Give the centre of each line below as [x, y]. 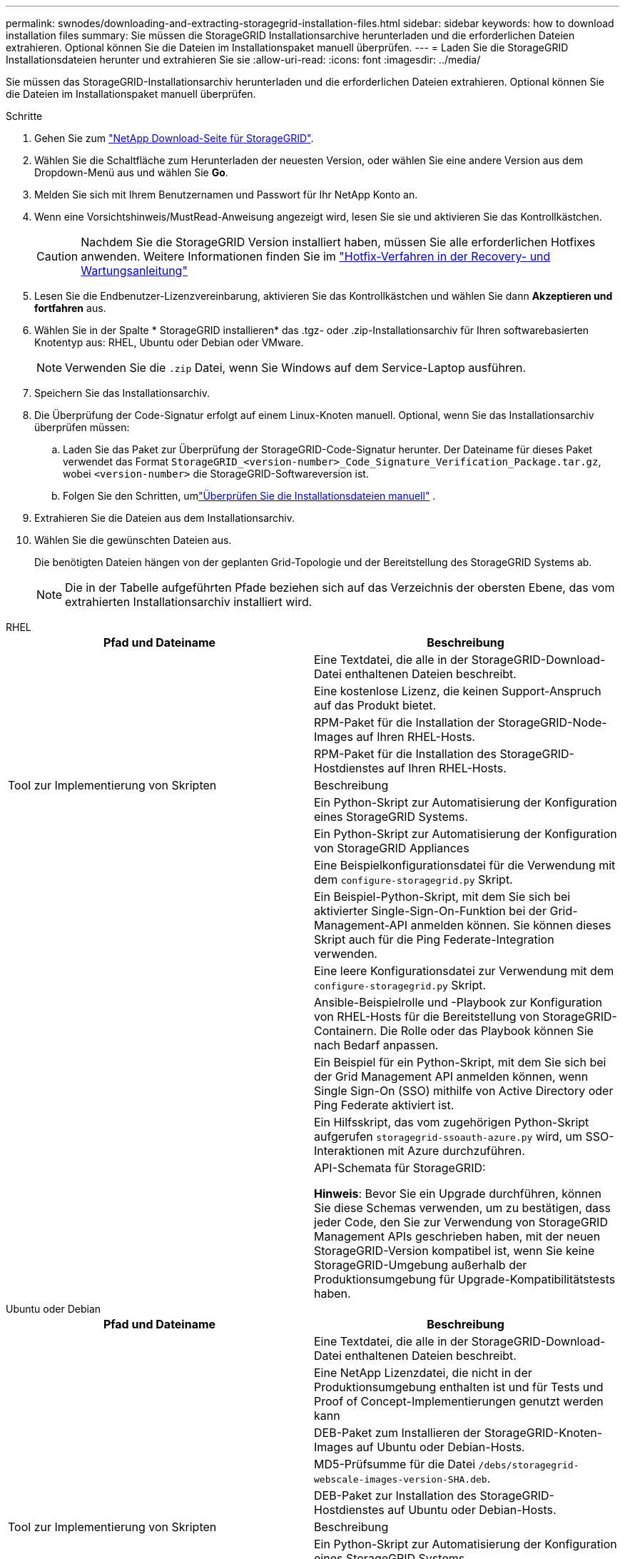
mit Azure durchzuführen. [456, 1151]
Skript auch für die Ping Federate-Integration [434, 939]
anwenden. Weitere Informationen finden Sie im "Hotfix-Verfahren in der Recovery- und [316, 256]
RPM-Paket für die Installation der [405, 722]
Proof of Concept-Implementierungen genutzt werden [459, 1401]
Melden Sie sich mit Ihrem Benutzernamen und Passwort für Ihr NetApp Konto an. [226, 195]
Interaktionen [349, 1151]
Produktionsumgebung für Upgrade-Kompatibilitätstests [465, 1279]
